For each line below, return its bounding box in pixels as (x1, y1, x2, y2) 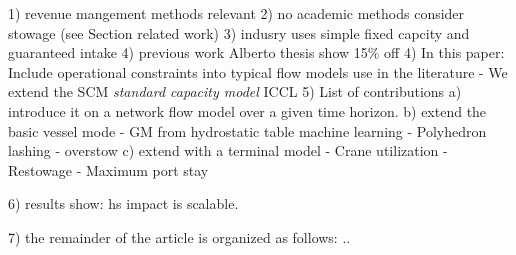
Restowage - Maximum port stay (8, 159, 209, 180)
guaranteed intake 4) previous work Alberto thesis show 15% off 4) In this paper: (8, 42, 505, 63)
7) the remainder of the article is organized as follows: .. (8, 226, 351, 247)
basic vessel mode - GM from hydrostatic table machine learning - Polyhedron (8, 120, 487, 141)
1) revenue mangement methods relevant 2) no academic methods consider (8, 3, 465, 23)
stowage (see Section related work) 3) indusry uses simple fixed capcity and (8, 22, 470, 43)
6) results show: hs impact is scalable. (8, 193, 239, 214)
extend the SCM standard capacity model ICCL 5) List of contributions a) (8, 81, 462, 102)
